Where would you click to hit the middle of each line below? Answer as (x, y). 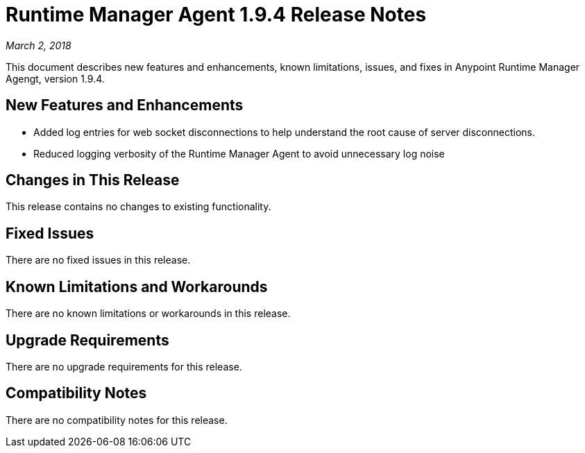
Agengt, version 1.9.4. (55, 78)
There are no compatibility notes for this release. (117, 420)
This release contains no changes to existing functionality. (138, 207)
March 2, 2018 (39, 45)
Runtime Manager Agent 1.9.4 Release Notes (216, 15)
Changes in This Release (93, 180)
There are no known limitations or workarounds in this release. (148, 314)
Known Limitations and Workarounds (137, 287)
